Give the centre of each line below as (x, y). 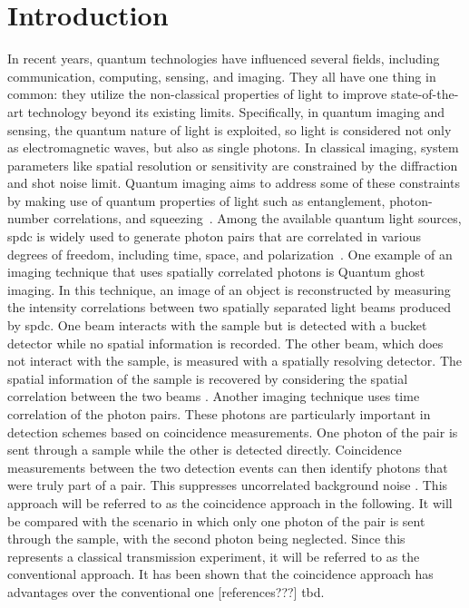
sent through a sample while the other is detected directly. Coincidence (205, 450)
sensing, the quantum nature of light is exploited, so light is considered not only (230, 129)
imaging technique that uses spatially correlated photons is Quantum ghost (216, 272)
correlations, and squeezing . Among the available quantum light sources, (257, 218)
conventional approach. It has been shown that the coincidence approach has (220, 574)
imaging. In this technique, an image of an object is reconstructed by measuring (229, 289)
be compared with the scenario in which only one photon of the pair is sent (216, 520)
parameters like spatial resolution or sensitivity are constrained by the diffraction (233, 165)
